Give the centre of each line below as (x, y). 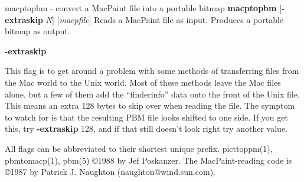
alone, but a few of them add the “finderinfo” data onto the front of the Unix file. (152, 94)
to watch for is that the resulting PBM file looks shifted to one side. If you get (146, 117)
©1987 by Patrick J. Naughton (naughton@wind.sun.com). (110, 172)
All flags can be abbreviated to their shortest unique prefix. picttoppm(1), (139, 148)
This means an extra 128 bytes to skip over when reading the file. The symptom (150, 105)
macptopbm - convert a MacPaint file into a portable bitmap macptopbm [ (143, 8)
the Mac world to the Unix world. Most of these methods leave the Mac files (143, 82)
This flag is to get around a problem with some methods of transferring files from (152, 71)
